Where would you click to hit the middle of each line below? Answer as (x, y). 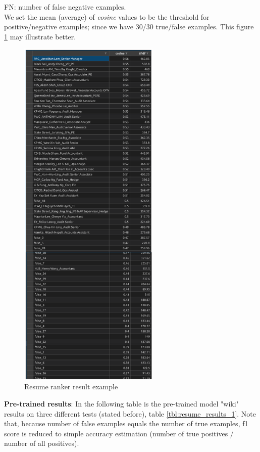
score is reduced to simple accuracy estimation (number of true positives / (119, 433)
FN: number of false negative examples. (65, 7)
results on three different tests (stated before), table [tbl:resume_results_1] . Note (130, 413)
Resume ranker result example (71, 387)
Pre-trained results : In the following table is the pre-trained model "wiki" (121, 404)
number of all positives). (42, 443)
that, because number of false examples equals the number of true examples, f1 (126, 423)
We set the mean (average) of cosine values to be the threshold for (107, 16)
